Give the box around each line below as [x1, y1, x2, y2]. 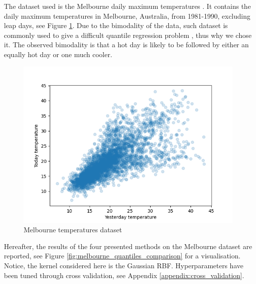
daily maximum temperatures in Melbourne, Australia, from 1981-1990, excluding [4, 10, 251, 21]
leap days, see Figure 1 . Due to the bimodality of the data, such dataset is [4, 20, 228, 31]
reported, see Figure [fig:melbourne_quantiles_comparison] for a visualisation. [4, 251, 241, 261]
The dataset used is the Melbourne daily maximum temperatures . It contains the [4, 1, 251, 11]
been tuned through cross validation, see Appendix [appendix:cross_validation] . [4, 270, 244, 280]
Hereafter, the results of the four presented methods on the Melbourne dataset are [4, 241, 252, 251]
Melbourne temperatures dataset [24, 224, 122, 235]
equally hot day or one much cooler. [4, 49, 112, 59]
